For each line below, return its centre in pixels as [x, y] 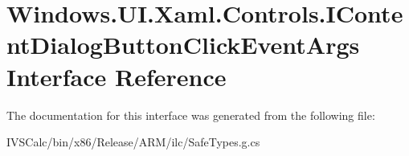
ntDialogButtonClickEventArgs [183, 45]
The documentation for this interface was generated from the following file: [191, 115]
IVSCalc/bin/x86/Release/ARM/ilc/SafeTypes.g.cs [133, 142]
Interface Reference [117, 76]
